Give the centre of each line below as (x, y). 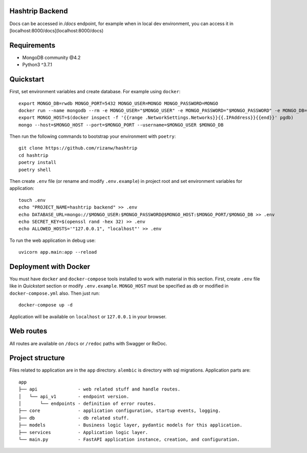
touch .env (32, 200)
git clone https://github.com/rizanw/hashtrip (78, 148)
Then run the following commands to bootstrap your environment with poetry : (93, 136)
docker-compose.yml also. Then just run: (54, 293)
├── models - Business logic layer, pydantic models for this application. (130, 425)
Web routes (28, 331)
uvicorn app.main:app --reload (58, 252)
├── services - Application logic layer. (83, 432)
